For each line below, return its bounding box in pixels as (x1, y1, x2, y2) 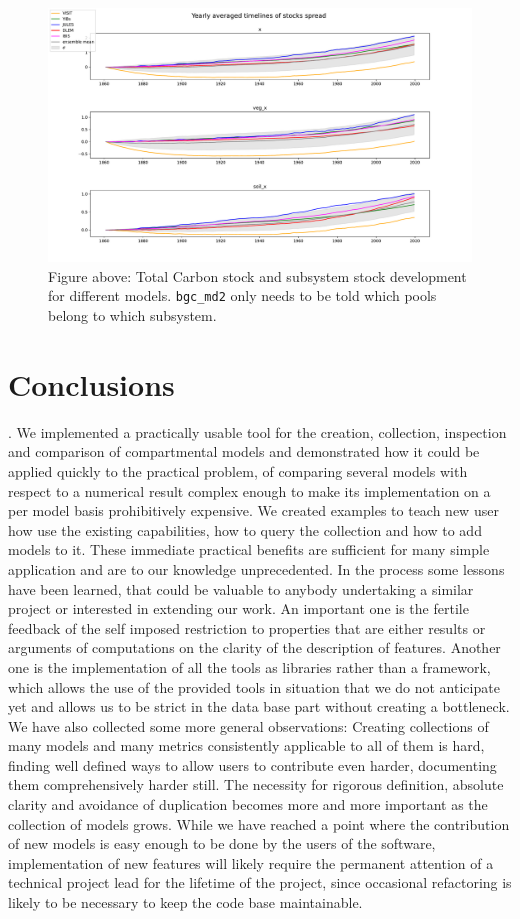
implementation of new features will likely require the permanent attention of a (8, 852, 494, 873)
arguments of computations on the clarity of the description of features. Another (8, 637, 501, 658)
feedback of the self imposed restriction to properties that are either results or (8, 617, 486, 638)
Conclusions (8, 363, 175, 404)
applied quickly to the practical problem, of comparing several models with (8, 460, 468, 481)
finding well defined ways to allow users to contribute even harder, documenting (8, 754, 497, 775)
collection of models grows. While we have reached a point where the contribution (8, 813, 510, 834)
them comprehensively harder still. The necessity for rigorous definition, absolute (8, 774, 504, 795)
